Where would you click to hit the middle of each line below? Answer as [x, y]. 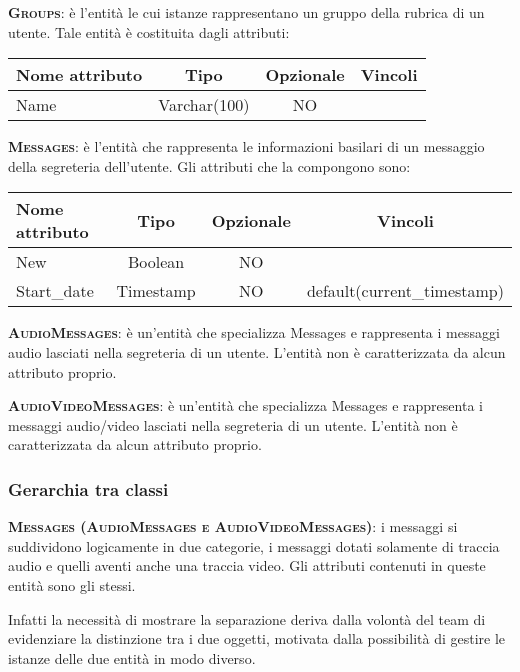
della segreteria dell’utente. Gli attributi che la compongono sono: [209, 165]
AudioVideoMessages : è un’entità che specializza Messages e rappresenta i [245, 405]
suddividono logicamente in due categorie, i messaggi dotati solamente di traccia [254, 545]
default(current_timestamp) [405, 291]
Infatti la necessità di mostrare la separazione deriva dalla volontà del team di [247, 618]
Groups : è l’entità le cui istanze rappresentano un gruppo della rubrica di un [246, 12]
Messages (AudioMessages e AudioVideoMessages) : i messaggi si [233, 526]
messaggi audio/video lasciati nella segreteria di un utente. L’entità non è [233, 424]
